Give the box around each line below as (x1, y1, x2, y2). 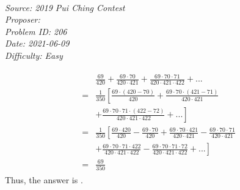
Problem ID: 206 (5, 25, 67, 37)
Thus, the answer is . (5, 173, 83, 186)
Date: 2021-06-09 (5, 37, 70, 50)
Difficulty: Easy (5, 48, 63, 61)
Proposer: (5, 13, 40, 26)
